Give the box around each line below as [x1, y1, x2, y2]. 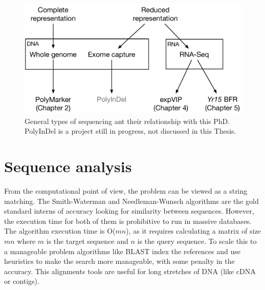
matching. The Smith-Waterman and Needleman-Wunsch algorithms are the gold [4, 195, 259, 206]
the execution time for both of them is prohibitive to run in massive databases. [4, 215, 252, 226]
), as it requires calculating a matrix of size [126, 225, 261, 236]
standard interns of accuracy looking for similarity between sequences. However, [4, 205, 254, 216]
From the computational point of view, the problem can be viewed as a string [4, 185, 248, 196]
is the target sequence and [46, 235, 128, 246]
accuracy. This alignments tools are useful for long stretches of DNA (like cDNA [4, 265, 256, 276]
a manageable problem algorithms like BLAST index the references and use [4, 245, 240, 256]
